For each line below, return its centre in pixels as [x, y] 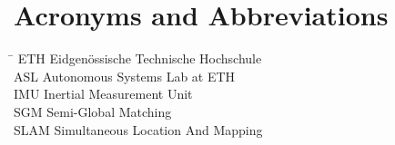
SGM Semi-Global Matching [93, 111]
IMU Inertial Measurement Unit [103, 94]
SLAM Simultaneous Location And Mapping [138, 129]
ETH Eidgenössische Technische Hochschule [140, 58]
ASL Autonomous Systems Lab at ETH [125, 76]
